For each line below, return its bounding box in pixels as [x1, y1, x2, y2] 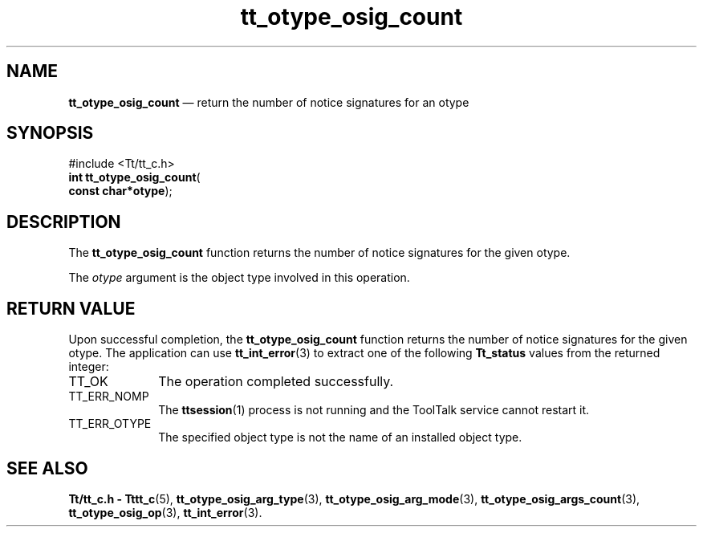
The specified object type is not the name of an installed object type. [158, 430, 522, 445]
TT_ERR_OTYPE [68, 417, 152, 431]
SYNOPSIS [6, 123, 94, 144]
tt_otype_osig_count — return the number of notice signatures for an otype [68, 95, 469, 109]
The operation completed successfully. [158, 373, 394, 390]
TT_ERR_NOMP [68, 389, 149, 404]
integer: [68, 360, 109, 374]
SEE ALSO [6, 458, 88, 478]
